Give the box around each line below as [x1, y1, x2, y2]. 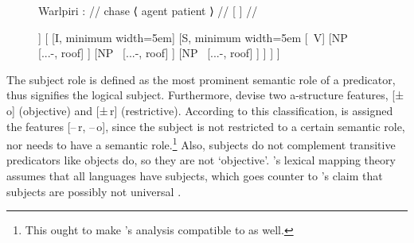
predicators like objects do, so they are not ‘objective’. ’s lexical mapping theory [6, 152, 396, 168]
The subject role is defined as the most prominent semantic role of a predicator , [6, 71, 396, 87]
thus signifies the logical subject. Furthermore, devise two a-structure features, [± [6, 87, 404, 103]
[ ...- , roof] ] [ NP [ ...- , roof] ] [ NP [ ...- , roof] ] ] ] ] [38, 44, 280, 61]
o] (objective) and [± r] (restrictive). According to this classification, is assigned [6, 102, 393, 118]
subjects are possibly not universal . [6, 183, 182, 199]
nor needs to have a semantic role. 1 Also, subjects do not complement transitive [6, 134, 396, 152]
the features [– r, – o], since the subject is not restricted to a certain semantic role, [6, 118, 405, 134]
